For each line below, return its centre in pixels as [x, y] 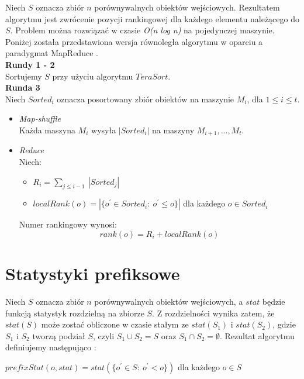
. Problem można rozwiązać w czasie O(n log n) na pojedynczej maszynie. [142, 30]
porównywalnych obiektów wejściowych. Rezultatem [187, 7]
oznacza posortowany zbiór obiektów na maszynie [146, 99]
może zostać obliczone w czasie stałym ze [115, 324]
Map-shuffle [40, 118]
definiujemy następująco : [51, 347]
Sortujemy [24, 76]
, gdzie [284, 324]
